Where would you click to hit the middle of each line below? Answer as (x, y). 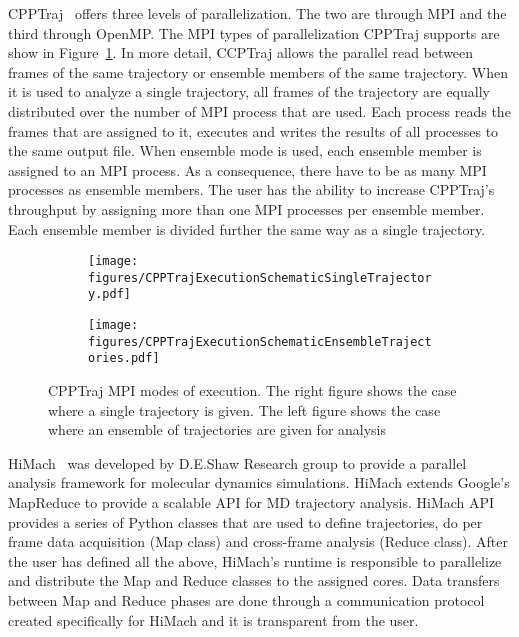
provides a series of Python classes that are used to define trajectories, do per (245, 521)
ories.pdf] (124, 358)
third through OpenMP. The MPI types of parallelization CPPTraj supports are (254, 32)
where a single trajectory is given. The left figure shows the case (244, 409)
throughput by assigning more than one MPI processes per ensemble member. (246, 208)
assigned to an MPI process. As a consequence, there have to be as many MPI (247, 169)
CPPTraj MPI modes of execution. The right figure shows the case (252, 390)
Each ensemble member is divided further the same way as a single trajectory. (247, 228)
